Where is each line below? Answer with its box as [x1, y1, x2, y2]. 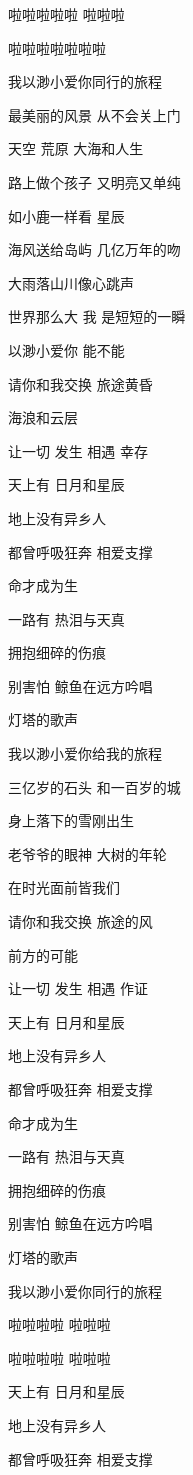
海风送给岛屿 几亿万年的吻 [8, 239, 181, 260]
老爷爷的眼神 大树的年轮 [8, 843, 167, 864]
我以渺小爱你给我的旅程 [8, 743, 162, 764]
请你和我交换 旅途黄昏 [8, 373, 153, 394]
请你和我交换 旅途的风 [8, 911, 153, 932]
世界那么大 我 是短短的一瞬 [8, 306, 186, 327]
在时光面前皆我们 [8, 877, 120, 898]
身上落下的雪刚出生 [8, 810, 134, 831]
